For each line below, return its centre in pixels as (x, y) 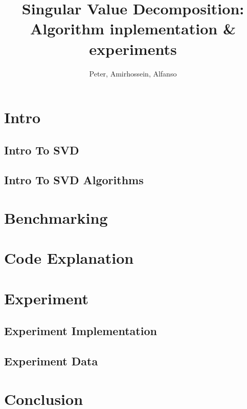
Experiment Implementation (81, 331)
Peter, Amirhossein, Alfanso (133, 73)
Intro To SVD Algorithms (74, 180)
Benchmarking (56, 218)
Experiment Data (51, 361)
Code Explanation (69, 258)
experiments (133, 48)
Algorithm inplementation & (133, 28)
